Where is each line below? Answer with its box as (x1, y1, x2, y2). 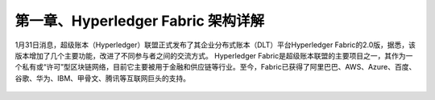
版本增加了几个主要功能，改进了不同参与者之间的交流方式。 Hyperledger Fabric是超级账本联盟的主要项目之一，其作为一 (14, 50, 413, 60)
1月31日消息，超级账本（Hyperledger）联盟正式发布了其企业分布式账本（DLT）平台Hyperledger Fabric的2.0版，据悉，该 (14, 40, 416, 50)
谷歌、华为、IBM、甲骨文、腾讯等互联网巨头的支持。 (14, 73, 191, 83)
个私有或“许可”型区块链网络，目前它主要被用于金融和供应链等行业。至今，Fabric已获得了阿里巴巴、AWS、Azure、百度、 (14, 62, 416, 72)
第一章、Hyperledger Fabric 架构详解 (14, 12, 265, 30)
